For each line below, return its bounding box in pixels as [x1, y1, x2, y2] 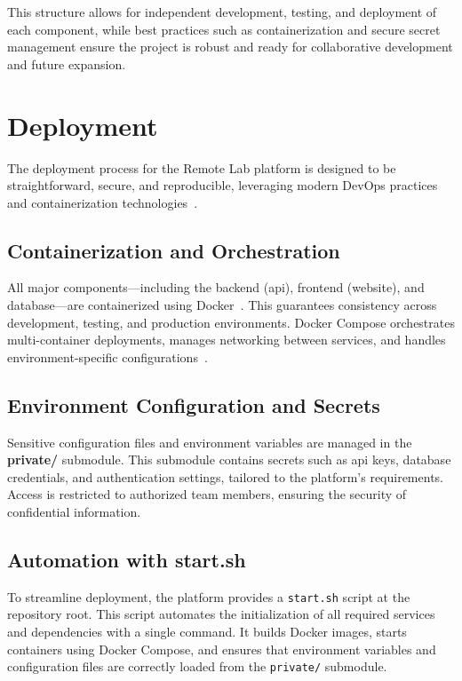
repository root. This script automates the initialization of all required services [7, 605, 435, 623]
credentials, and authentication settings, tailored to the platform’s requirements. [7, 467, 443, 486]
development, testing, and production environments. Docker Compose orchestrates [7, 313, 455, 331]
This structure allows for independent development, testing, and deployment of [7, 3, 437, 20]
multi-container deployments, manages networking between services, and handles [7, 330, 446, 349]
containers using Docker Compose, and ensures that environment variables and [7, 639, 436, 658]
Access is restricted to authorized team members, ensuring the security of [7, 485, 407, 503]
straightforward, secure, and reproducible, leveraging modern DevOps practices [7, 176, 438, 194]
